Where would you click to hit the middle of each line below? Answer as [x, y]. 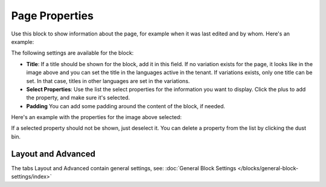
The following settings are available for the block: [72, 53]
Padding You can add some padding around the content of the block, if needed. [126, 106]
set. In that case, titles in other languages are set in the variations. [108, 81]
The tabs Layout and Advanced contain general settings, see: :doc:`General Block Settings [124, 168]
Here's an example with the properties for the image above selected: [97, 117]
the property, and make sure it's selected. [78, 98]
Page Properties [52, 16]
